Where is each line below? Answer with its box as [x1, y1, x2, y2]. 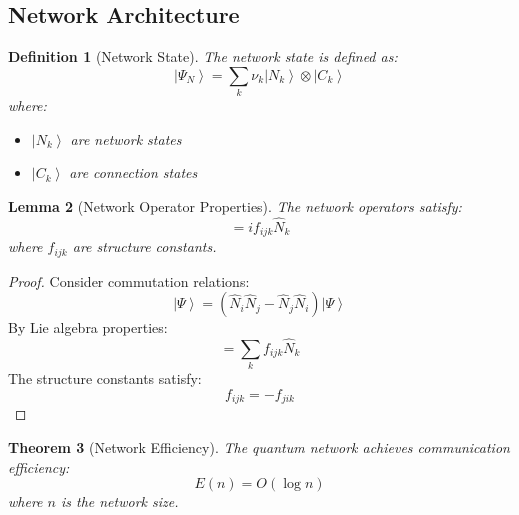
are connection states [69, 162, 198, 183]
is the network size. [60, 491, 179, 512]
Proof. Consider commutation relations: [8, 270, 250, 291]
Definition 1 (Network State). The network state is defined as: [8, 46, 398, 67]
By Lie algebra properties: [8, 317, 168, 338]
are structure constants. [72, 236, 217, 257]
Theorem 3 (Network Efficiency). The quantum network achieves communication [8, 437, 510, 457]
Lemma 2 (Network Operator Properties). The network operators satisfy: [8, 195, 462, 216]
